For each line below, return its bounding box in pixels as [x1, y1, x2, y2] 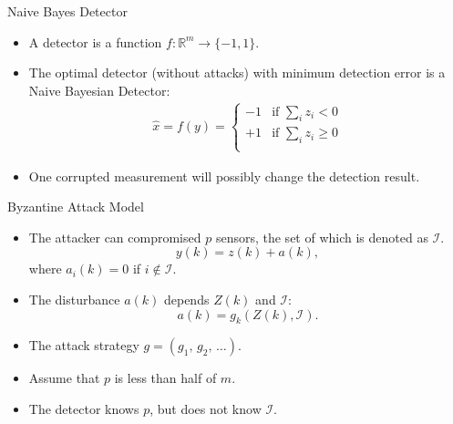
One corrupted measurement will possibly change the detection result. [28, 166, 420, 185]
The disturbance [28, 289, 120, 308]
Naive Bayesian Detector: [28, 80, 170, 99]
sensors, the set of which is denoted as [215, 227, 428, 246]
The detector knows [28, 398, 139, 418]
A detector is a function [28, 32, 162, 51]
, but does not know [149, 398, 262, 418]
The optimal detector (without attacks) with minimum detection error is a [28, 63, 446, 82]
